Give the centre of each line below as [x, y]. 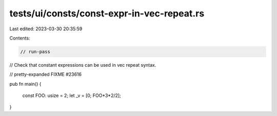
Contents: [20, 38]
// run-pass [35, 52]
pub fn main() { [25, 84]
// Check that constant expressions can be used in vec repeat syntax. [83, 65]
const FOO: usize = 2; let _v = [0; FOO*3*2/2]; [72, 95]
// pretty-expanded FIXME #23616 [46, 74]
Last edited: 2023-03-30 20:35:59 [46, 29]
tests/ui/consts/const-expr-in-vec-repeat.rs [107, 13]
